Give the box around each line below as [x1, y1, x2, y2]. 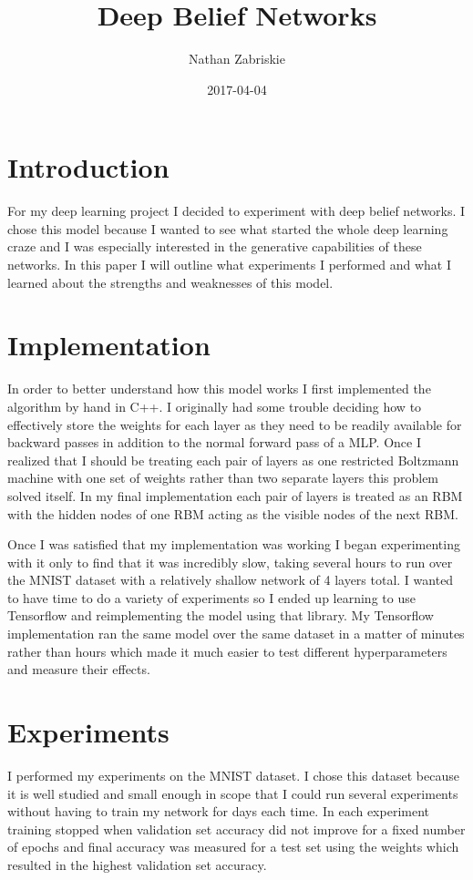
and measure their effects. [7, 660, 150, 679]
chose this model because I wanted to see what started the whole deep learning [7, 219, 448, 238]
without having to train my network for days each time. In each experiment [7, 802, 429, 821]
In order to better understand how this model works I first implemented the [7, 379, 431, 398]
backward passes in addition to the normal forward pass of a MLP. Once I [7, 433, 421, 452]
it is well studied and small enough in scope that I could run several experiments [7, 783, 458, 803]
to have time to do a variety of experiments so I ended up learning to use [7, 588, 416, 607]
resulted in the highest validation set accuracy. [7, 854, 267, 874]
